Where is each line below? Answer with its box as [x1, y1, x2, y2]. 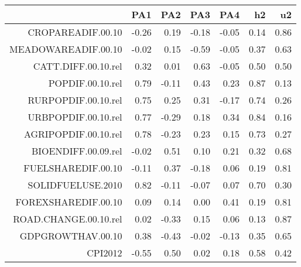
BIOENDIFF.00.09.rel [31, 144, 122, 158]
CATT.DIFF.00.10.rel [33, 59, 122, 73]
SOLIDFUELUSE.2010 [28, 178, 122, 191]
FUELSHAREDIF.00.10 [23, 161, 122, 174]
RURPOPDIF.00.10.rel [28, 93, 122, 107]
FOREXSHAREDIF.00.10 [15, 195, 122, 208]
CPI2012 [87, 246, 122, 259]
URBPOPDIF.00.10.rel [28, 110, 122, 124]
